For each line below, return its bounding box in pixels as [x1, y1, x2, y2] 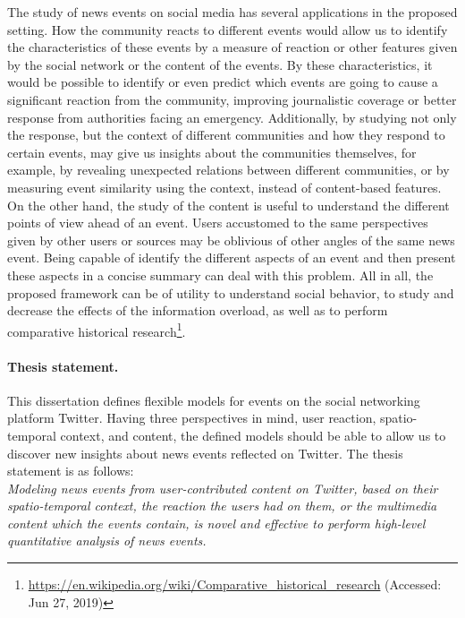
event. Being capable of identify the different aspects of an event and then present [7, 248, 456, 267]
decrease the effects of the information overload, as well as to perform [7, 301, 388, 320]
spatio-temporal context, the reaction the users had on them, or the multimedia [7, 496, 437, 515]
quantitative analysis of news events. [7, 531, 207, 550]
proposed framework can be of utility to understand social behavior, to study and [7, 283, 454, 302]
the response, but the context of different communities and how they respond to [7, 125, 445, 144]
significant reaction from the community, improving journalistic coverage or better [7, 90, 457, 108]
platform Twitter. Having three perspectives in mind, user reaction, [7, 408, 376, 427]
